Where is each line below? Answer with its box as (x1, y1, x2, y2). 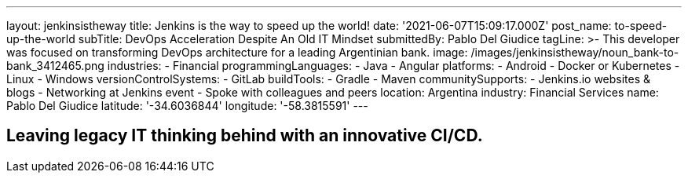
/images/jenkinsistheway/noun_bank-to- (470, 46, 679, 59)
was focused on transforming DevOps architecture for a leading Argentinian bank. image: (6, 46, 468, 59)
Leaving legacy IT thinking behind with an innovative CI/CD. (6, 126, 483, 146)
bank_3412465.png (6, 59, 104, 72)
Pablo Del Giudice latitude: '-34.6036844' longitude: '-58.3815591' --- (6, 99, 368, 112)
